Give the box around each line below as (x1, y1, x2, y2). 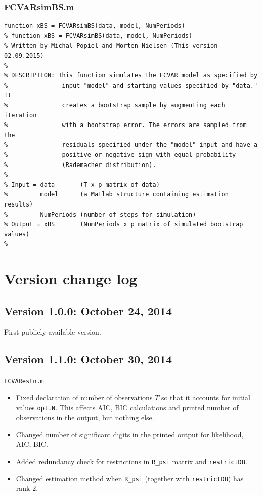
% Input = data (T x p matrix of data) (4, 181, 160, 188)
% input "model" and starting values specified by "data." (4, 81, 258, 89)
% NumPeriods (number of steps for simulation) (4, 211, 196, 218)
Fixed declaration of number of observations (16, 392, 153, 402)
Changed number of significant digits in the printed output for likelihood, (16, 429, 244, 439)
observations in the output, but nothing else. (16, 412, 154, 423)
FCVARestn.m (4, 378, 44, 385)
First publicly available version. (4, 326, 101, 337)
